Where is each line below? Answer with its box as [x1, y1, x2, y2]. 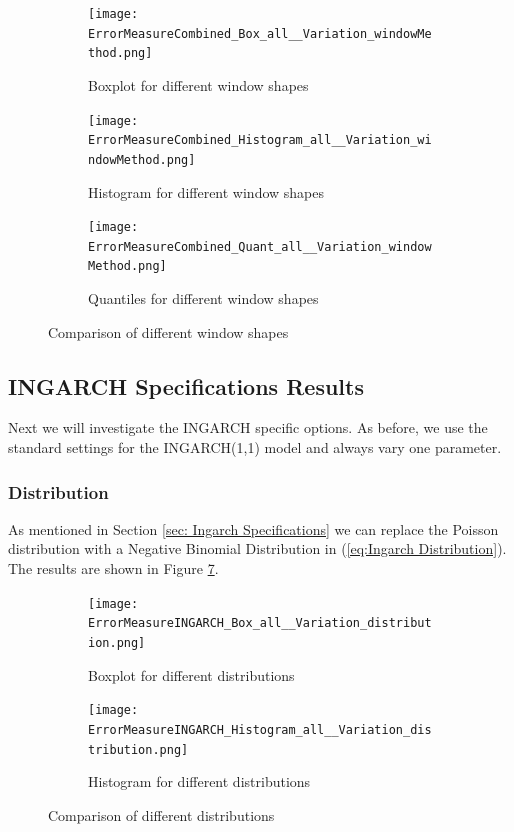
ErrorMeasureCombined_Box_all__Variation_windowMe [88, 26, 432, 41]
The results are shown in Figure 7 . [8, 558, 219, 579]
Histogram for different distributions [88, 771, 311, 792]
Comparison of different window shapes [48, 321, 289, 342]
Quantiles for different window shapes [88, 288, 319, 309]
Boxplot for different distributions [88, 664, 295, 685]
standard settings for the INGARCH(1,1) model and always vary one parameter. [8, 437, 502, 458]
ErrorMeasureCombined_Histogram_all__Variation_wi [88, 133, 432, 148]
